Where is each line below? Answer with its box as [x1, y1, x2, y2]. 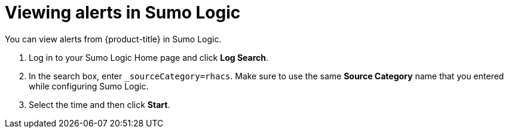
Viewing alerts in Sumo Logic [5, 2, 241, 23]
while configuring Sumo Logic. [29, 81, 149, 91]
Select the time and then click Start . [29, 99, 170, 110]
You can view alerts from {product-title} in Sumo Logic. [5, 33, 222, 44]
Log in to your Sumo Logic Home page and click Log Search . [29, 52, 269, 63]
